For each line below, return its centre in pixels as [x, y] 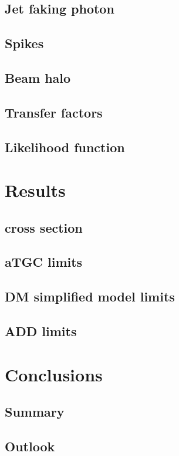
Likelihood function [65, 147]
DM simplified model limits [90, 296]
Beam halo [38, 77]
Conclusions [54, 374]
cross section [44, 227]
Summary [35, 412]
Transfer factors [54, 112]
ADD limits [41, 331]
